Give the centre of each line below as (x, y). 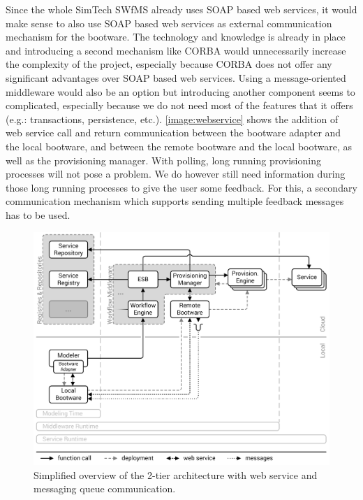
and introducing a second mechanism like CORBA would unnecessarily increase (176, 50)
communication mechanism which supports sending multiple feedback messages (175, 201)
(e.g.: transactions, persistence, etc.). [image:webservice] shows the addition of (172, 119)
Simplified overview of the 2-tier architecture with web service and (176, 474)
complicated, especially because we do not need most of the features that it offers (179, 105)
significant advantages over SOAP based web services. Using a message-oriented (176, 77)
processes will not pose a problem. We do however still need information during (176, 174)
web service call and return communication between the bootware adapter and (173, 133)
